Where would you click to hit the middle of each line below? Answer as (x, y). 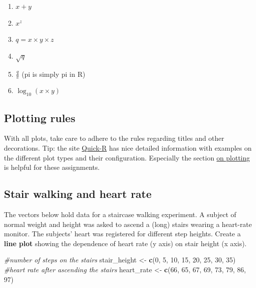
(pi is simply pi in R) (54, 74)
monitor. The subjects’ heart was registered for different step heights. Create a (122, 234)
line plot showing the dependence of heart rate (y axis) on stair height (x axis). (125, 243)
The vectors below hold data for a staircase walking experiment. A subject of (120, 214)
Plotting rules (40, 117)
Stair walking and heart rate (78, 194)
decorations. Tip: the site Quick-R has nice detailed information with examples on (128, 147)
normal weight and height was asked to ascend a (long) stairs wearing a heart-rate (128, 224)
